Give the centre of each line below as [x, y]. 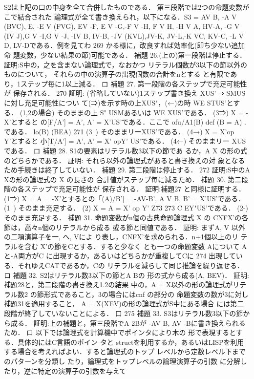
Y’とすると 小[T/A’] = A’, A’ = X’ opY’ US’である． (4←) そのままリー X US [125, 141]
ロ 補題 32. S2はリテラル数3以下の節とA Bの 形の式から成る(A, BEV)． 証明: [127, 275]
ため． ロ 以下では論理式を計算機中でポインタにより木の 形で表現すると [120, 332]
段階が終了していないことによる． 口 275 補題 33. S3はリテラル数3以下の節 [124, 313]
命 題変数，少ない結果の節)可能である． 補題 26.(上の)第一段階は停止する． [125, 54]
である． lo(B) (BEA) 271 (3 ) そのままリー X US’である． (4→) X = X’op [119, 131]
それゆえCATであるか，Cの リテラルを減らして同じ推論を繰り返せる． [130, 265]
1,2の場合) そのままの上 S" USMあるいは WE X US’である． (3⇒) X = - [135, 112]
